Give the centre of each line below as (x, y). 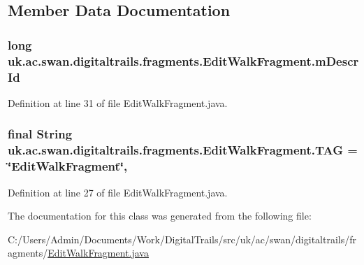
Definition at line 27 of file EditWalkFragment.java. (118, 192)
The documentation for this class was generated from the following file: (160, 216)
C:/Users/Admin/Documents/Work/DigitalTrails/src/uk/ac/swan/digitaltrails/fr (182, 239)
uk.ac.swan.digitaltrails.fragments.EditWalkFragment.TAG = (183, 150)
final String (40, 134)
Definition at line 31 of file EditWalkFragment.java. (118, 102)
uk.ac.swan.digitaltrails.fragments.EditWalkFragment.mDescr (183, 60)
